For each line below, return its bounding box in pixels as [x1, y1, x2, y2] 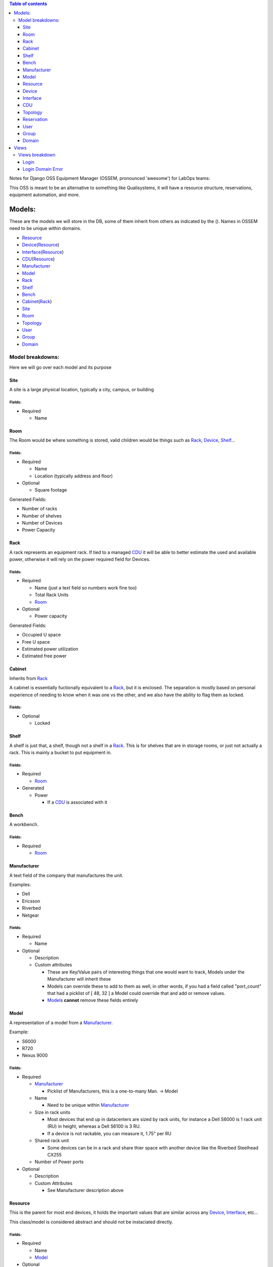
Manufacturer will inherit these [47, 976, 111, 982]
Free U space [22, 639, 50, 645]
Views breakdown [18, 152, 56, 158]
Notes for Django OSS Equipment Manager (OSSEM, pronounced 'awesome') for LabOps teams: [9, 175, 210, 181]
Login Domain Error [23, 166, 63, 172]
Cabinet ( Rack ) [22, 299, 52, 305]
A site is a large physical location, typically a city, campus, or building [9, 387, 154, 393]
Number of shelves [22, 512, 62, 519]
